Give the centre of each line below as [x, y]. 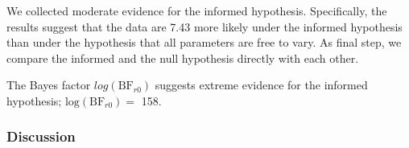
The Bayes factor [49, 85]
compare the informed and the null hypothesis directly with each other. [183, 58]
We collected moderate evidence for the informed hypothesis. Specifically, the [197, 10]
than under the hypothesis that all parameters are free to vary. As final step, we [204, 42]
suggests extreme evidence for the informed [261, 85]
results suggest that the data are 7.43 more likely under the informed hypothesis [204, 26]
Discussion [41, 136]
